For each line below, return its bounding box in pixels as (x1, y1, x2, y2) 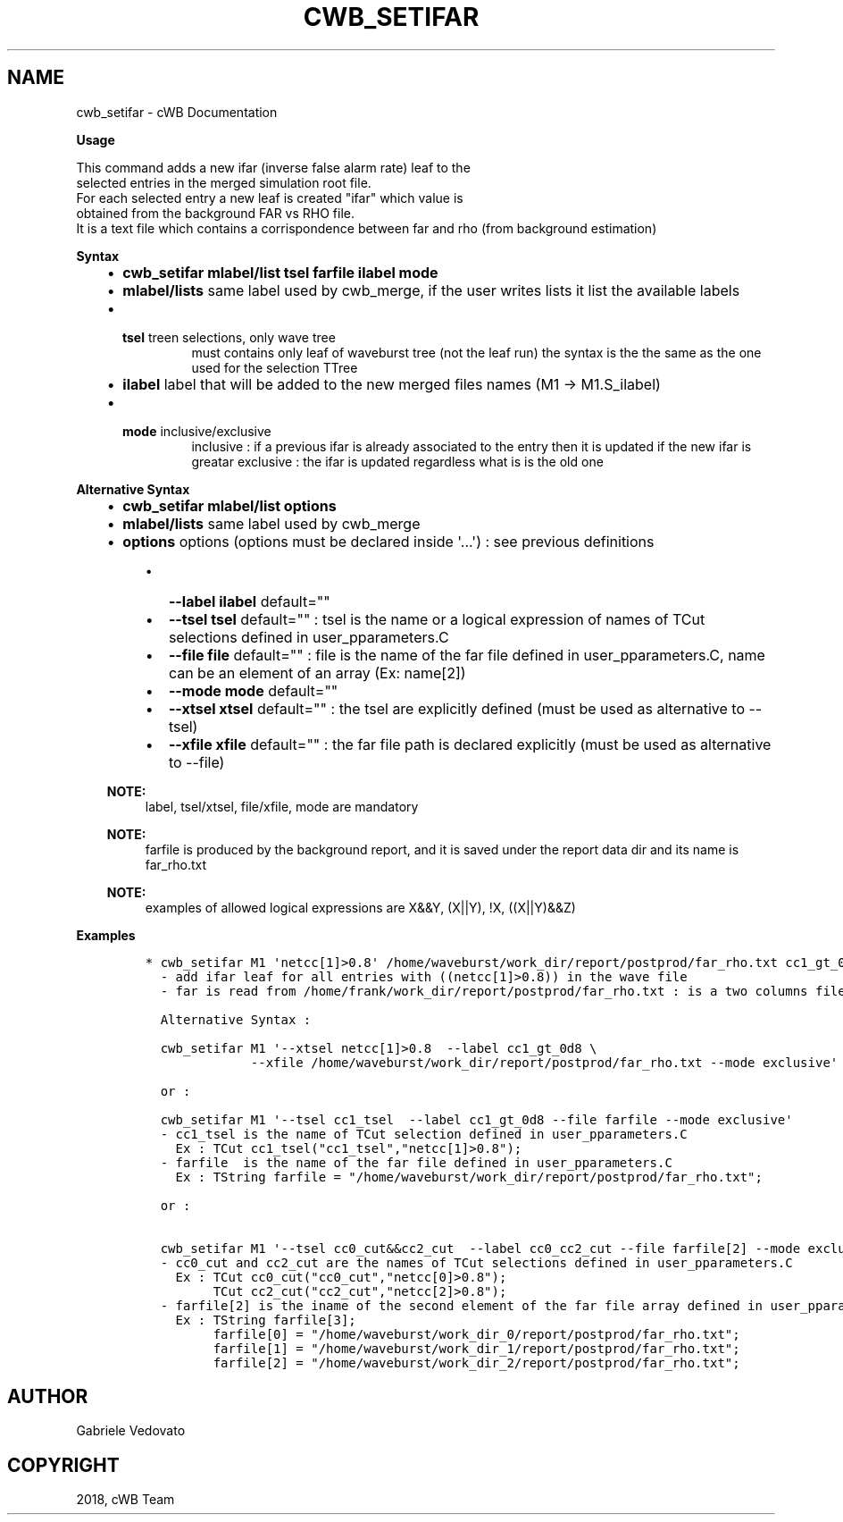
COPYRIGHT (7, 1453, 120, 1476)
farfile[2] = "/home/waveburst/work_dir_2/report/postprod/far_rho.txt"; (213, 1355, 740, 1370)
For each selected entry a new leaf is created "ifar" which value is (76, 189, 463, 206)
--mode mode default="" (168, 681, 338, 700)
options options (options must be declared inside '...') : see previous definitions (122, 532, 655, 551)
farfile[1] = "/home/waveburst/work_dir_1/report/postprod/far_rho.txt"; (213, 1341, 740, 1356)
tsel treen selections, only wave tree (122, 329, 336, 345)
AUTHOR (7, 1385, 88, 1408)
